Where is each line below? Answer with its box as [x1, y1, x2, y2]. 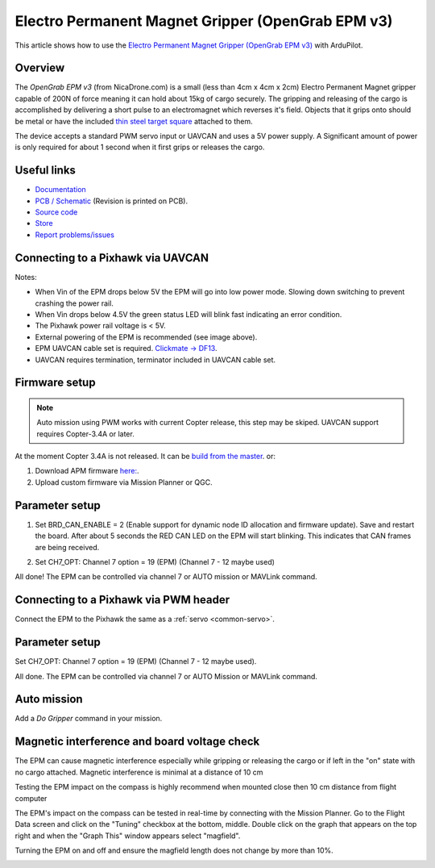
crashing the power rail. [35, 298, 114, 308]
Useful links [14, 164, 77, 177]
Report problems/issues [35, 230, 114, 240]
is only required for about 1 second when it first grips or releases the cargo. [14, 142, 265, 152]
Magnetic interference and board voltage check [14, 735, 260, 749]
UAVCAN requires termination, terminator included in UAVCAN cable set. [35, 355, 276, 365]
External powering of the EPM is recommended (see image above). [35, 332, 258, 342]
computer [14, 793, 48, 803]
